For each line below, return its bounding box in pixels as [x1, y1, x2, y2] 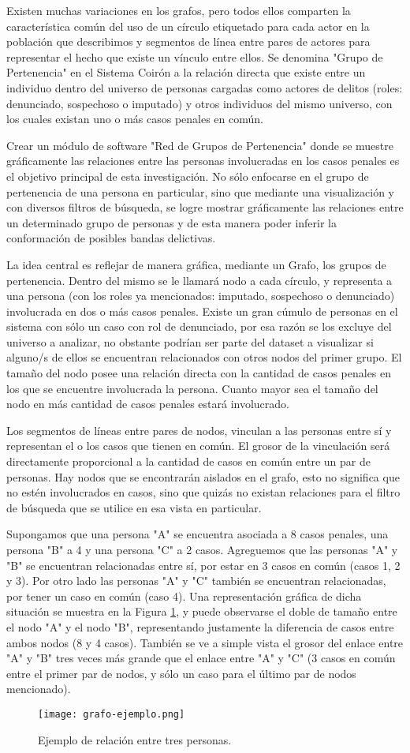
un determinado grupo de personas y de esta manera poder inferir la [6, 214, 337, 230]
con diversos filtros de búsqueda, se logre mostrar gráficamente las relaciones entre [6, 199, 404, 215]
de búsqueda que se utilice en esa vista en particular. [6, 499, 262, 515]
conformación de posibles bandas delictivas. [6, 230, 216, 246]
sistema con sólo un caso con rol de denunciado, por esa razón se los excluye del [6, 318, 392, 335]
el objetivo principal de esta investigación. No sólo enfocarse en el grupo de [6, 167, 369, 184]
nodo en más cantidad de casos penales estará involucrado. [6, 395, 290, 412]
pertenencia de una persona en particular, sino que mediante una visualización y [6, 183, 394, 200]
